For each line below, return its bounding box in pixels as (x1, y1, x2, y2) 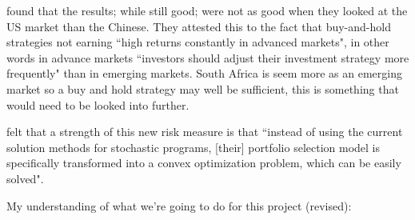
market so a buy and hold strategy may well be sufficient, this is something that (6, 80, 399, 97)
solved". (6, 170, 44, 186)
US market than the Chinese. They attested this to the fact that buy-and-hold (6, 18, 391, 34)
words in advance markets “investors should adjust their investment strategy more (6, 49, 409, 66)
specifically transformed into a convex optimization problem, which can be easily (6, 154, 401, 171)
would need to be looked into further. (6, 96, 190, 113)
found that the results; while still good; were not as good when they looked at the (6, 2, 408, 18)
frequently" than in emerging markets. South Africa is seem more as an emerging (6, 65, 402, 82)
